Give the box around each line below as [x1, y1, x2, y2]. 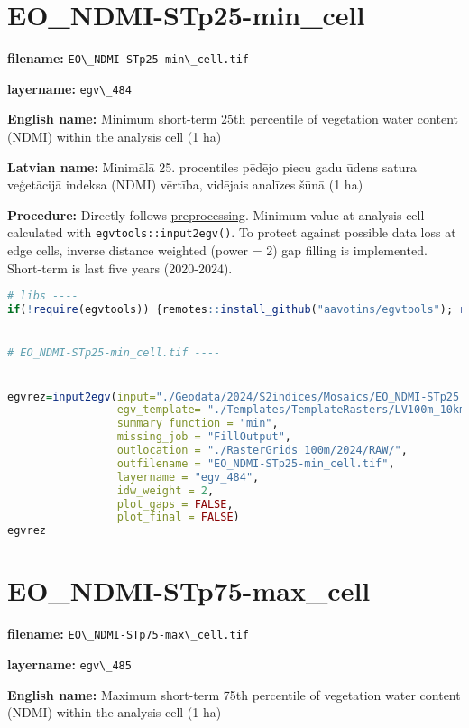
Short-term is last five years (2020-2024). [7, 258, 233, 277]
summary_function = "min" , [116, 417, 279, 430]
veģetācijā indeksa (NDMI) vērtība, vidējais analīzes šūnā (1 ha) [7, 175, 363, 194]
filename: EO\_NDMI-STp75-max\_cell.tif [7, 624, 249, 643]
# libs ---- [7, 290, 78, 303]
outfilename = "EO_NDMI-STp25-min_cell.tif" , [116, 456, 395, 470]
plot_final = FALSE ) [116, 511, 240, 524]
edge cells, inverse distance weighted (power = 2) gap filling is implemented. [7, 241, 428, 260]
